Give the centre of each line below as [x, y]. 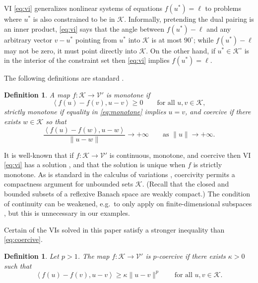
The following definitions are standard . [64, 78]
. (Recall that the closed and [186, 184]
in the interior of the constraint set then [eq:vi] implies [87, 60]
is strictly [208, 165]
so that [56, 121]
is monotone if [128, 94]
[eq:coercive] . [23, 239]
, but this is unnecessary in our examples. [67, 213]
